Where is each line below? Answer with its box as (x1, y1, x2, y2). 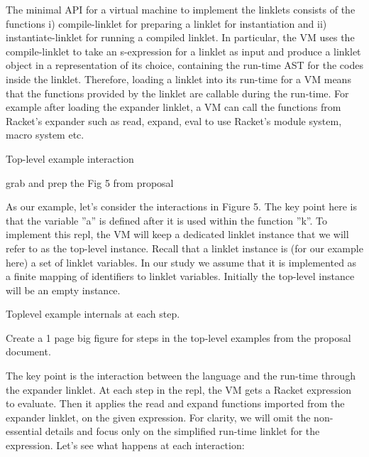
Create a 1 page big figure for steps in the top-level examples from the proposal (6, 330, 351, 345)
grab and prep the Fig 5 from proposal (6, 175, 174, 190)
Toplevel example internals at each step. (6, 306, 180, 321)
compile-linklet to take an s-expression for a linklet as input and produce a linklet (6, 43, 361, 58)
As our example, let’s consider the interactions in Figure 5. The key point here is (6, 199, 358, 214)
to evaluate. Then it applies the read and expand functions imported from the (6, 396, 345, 411)
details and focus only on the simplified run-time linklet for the (45, 424, 320, 439)
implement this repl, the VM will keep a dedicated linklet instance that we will (6, 227, 349, 242)
